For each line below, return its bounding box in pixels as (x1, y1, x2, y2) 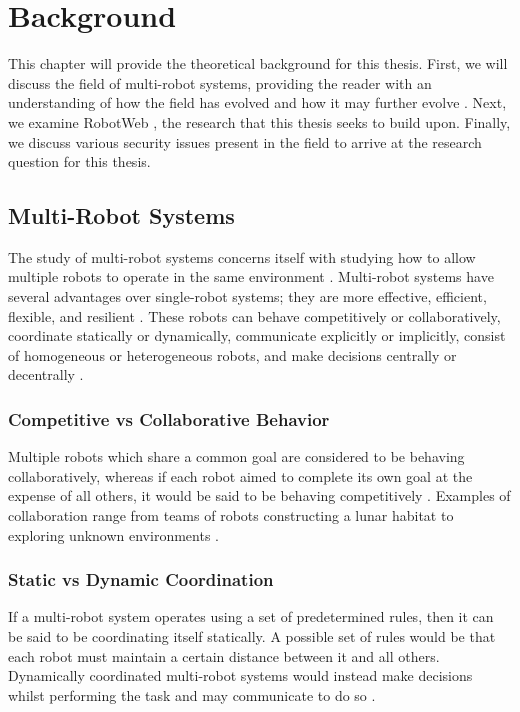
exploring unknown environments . (8, 524, 219, 545)
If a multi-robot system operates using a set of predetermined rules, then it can (8, 606, 494, 627)
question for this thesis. (8, 151, 151, 172)
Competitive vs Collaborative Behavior (8, 406, 330, 431)
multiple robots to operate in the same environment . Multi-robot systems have (8, 266, 494, 287)
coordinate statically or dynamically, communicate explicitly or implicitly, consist (8, 325, 506, 346)
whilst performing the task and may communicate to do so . (8, 684, 376, 705)
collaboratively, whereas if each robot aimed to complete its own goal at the (8, 465, 473, 486)
